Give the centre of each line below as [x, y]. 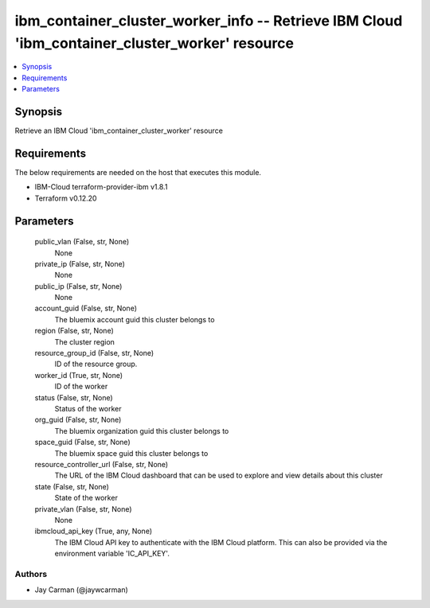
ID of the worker [81, 387]
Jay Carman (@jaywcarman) [82, 590]
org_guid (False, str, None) [78, 420]
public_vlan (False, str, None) [82, 242]
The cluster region [85, 341]
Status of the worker [88, 408]
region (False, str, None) [74, 331]
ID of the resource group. [96, 364]
